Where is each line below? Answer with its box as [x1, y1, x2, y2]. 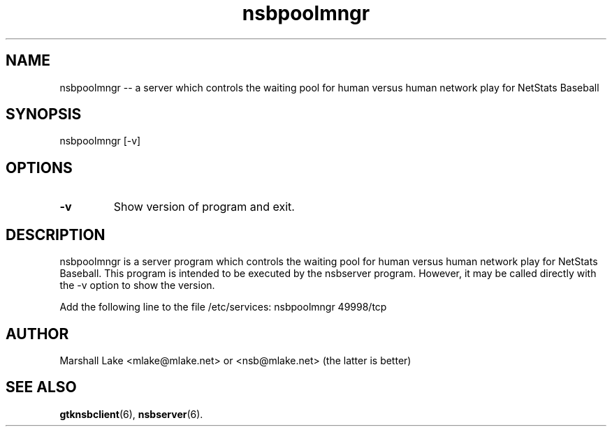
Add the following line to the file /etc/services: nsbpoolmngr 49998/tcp [59, 301, 387, 313]
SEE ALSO [6, 378, 77, 396]
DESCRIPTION [6, 225, 105, 244]
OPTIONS [6, 158, 73, 177]
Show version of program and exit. [113, 200, 295, 214]
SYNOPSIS [6, 105, 82, 124]
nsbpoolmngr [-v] [59, 135, 141, 147]
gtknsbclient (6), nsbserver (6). [59, 408, 203, 420]
